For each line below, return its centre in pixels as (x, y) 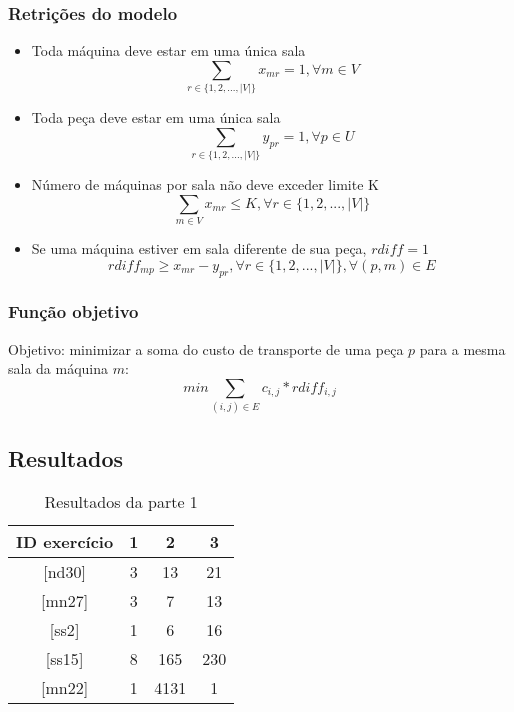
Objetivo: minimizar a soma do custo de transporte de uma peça (206, 348)
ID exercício (65, 542)
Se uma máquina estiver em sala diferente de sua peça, (199, 248)
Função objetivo (73, 311)
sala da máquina (58, 368)
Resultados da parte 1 (121, 502)
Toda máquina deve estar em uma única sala (168, 50)
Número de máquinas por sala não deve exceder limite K (205, 184)
